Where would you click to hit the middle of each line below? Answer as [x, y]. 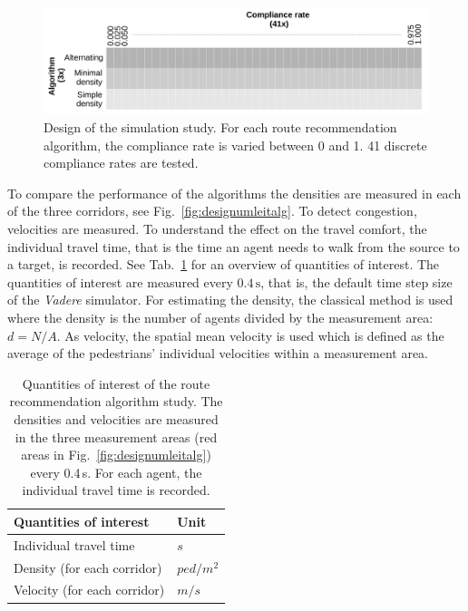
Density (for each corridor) [88, 567]
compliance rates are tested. [121, 163]
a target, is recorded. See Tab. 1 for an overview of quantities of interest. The [224, 264]
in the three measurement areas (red [116, 436]
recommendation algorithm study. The [116, 401]
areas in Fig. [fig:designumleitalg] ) [116, 455]
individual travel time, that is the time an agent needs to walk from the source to [234, 246]
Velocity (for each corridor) [89, 590]
